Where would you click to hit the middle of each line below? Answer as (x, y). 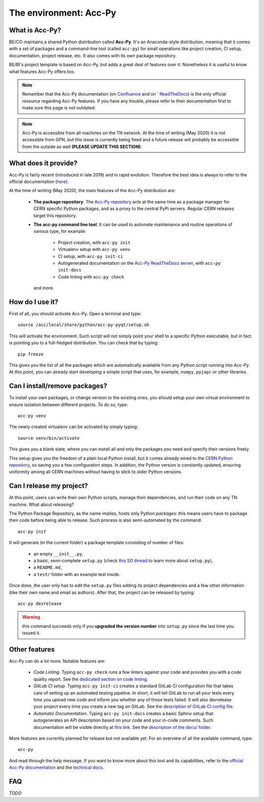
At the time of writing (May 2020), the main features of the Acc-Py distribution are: (92, 191)
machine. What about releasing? (42, 504)
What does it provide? (43, 163)
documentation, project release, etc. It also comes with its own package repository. (93, 55)
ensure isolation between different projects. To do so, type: (68, 404)
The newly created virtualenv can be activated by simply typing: (74, 427)
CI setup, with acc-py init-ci (90, 256)
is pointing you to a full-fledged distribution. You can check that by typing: (84, 343)
